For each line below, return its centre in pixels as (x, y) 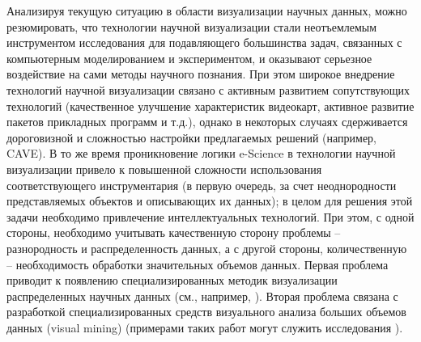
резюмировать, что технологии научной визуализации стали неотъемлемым (192, 26)
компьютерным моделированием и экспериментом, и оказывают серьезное (189, 58)
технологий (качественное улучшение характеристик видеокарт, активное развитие (210, 106)
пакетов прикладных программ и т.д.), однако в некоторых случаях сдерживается (207, 122)
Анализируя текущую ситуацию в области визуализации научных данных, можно (207, 11)
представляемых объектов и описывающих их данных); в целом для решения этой (210, 201)
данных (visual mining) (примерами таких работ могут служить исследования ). (205, 327)
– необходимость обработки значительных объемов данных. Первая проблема (198, 264)
